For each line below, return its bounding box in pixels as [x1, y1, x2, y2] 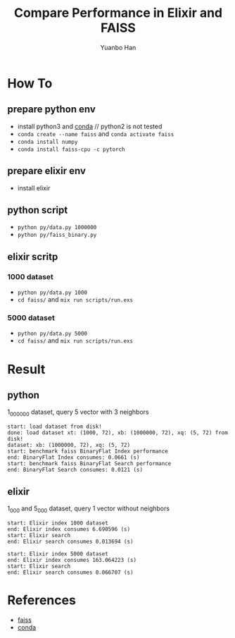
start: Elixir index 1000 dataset [7, 520, 109, 527]
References [7, 592, 76, 608]
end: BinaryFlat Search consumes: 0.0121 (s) [7, 467, 143, 474]
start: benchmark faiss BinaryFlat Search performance [7, 460, 172, 467]
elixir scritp [7, 250, 58, 262]
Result [7, 361, 46, 377]
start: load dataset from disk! [7, 423, 102, 431]
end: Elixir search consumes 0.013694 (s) [7, 538, 134, 545]
